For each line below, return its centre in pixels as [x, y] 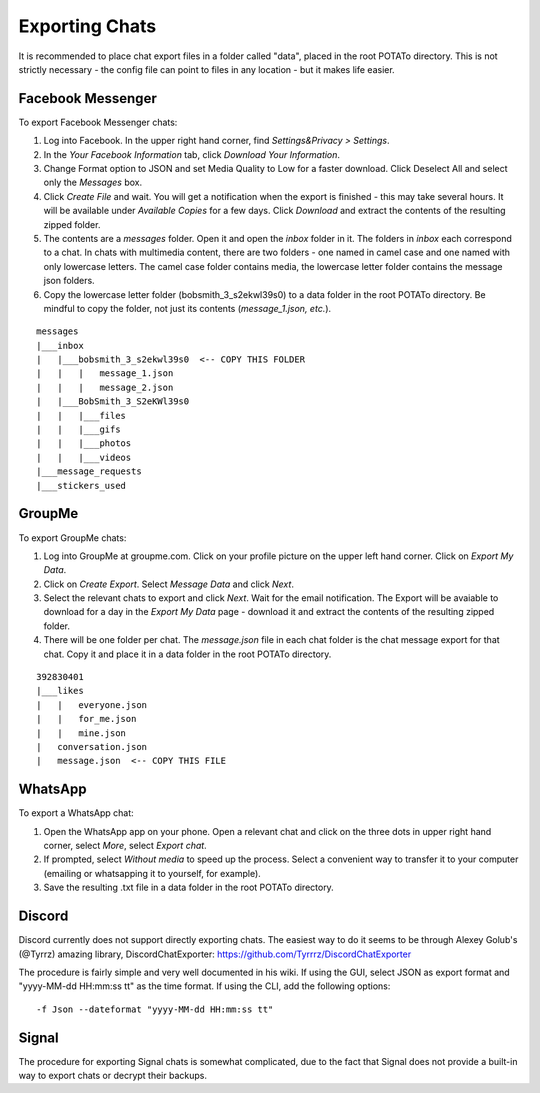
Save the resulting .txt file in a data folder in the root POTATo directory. [188, 887]
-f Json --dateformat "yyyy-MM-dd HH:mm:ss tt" [155, 1009]
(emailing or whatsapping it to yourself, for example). [152, 873]
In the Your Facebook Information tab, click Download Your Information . [191, 154]
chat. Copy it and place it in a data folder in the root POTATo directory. [187, 654]
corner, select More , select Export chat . [125, 846]
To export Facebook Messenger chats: [98, 122]
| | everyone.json [92, 704]
